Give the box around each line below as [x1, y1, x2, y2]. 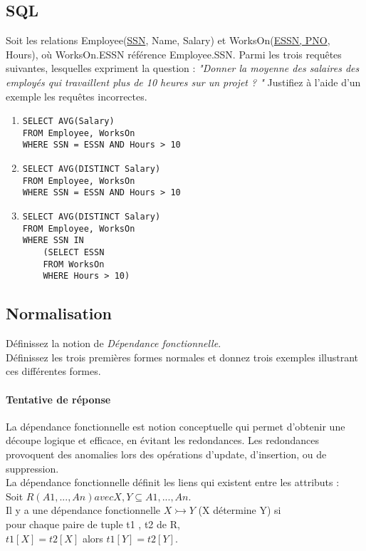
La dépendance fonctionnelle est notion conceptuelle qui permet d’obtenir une [6, 418, 345, 433]
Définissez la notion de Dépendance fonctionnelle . [6, 336, 221, 351]
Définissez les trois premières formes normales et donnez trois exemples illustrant [6, 349, 359, 364]
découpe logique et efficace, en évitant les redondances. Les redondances [6, 433, 319, 448]
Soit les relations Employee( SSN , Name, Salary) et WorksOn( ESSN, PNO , [6, 33, 330, 48]
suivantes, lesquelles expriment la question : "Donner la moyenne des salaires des [6, 61, 360, 76]
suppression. [6, 460, 59, 475]
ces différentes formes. [6, 364, 101, 379]
